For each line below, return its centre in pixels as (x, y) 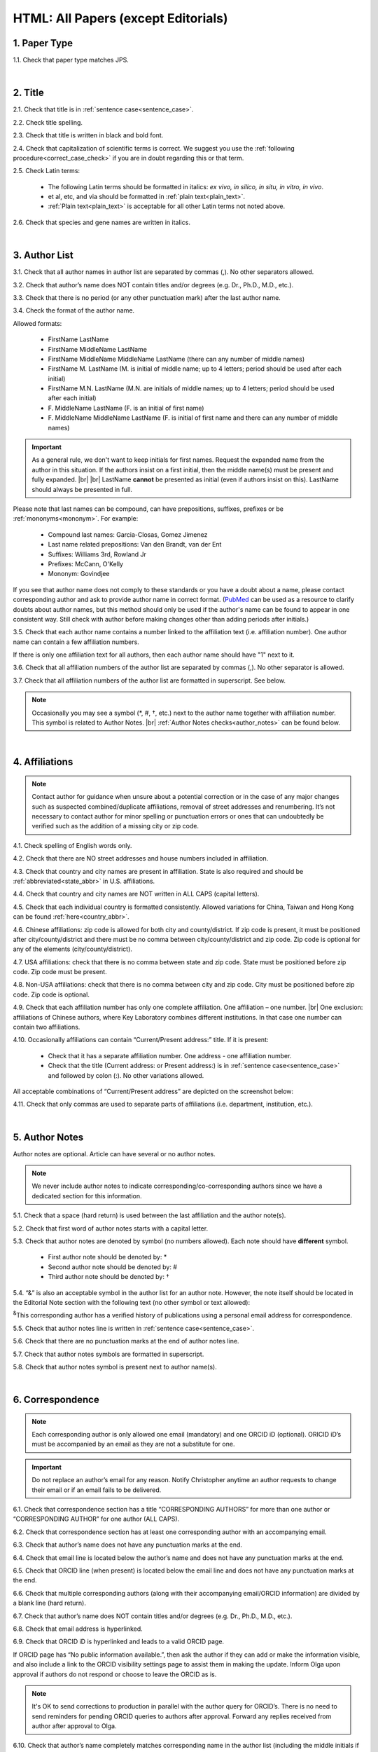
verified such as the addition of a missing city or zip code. (115, 826)
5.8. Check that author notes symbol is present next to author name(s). (115, 1367)
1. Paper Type (43, 43)
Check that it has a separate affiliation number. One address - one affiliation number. (170, 1055)
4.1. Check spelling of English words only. (72, 845)
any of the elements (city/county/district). (73, 949)
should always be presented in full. (82, 489)
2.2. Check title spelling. (48, 122)
